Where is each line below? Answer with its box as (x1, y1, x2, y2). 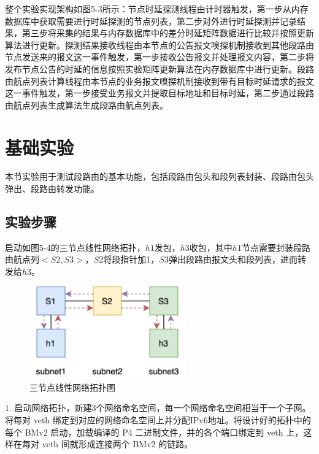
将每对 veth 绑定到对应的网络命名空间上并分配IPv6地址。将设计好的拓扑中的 (5, 413, 311, 426)
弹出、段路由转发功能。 (5, 182, 99, 195)
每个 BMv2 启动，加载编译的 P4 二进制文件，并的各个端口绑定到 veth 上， (5, 425, 304, 438)
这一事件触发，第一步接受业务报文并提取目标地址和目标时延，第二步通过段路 (5, 87, 314, 99)
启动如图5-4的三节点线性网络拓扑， (5, 240, 145, 253)
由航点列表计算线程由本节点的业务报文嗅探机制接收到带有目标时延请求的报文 (5, 74, 314, 87)
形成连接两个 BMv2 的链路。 (78, 437, 193, 450)
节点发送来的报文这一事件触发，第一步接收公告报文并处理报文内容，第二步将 (5, 50, 314, 63)
